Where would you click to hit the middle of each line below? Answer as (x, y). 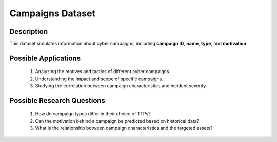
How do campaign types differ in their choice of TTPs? (93, 114)
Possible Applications (45, 58)
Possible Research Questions (57, 100)
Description (29, 31)
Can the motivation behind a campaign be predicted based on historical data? (117, 121)
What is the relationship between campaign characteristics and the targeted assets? (124, 128)
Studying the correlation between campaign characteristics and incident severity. (121, 86)
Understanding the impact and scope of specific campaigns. (99, 79)
